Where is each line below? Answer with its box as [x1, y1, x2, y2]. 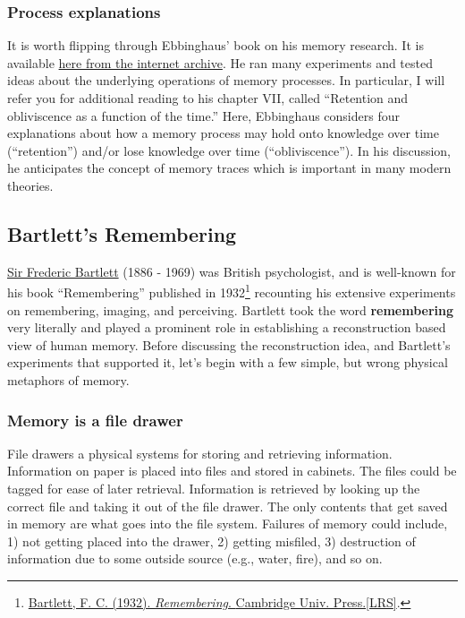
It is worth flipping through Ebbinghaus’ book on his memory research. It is [7, 36, 424, 55]
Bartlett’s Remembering [7, 219, 237, 247]
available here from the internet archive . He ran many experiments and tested [7, 53, 433, 72]
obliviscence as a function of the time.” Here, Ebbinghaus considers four [7, 106, 400, 124]
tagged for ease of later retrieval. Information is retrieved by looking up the [7, 478, 420, 497]
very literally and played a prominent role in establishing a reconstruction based [7, 318, 446, 337]
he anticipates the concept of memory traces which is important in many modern [7, 159, 452, 177]
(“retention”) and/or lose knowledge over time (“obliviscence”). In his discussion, [7, 141, 451, 159]
